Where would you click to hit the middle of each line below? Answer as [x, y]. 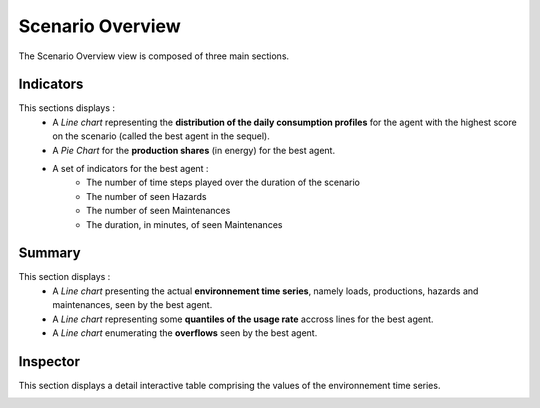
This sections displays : [66, 108]
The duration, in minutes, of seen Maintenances [184, 224]
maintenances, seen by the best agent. [132, 305]
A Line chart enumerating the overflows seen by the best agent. [185, 333]
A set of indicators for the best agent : [130, 169]
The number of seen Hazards [146, 196]
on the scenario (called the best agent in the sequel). [161, 136]
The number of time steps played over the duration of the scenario [223, 182]
